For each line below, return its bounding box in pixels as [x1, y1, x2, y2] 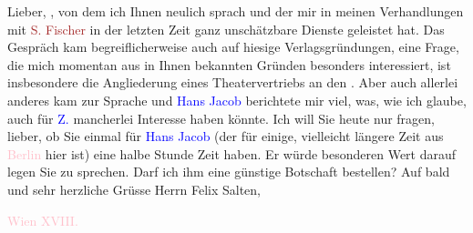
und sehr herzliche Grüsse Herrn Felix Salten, [7, 179, 262, 198]
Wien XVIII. [7, 210, 78, 229]
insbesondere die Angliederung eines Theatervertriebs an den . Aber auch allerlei [7, 73, 458, 92]
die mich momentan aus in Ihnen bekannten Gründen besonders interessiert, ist [7, 55, 451, 74]
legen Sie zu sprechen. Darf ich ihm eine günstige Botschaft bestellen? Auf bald [7, 162, 450, 181]
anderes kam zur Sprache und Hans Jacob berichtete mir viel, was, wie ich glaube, [7, 90, 467, 109]
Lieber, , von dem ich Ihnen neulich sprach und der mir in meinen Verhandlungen [7, 2, 464, 20]
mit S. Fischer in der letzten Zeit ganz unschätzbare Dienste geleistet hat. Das [7, 19, 445, 38]
